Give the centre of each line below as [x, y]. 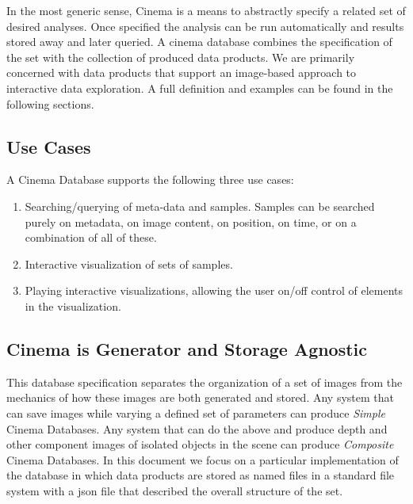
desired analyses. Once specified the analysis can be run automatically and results [205, 26]
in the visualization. [73, 305]
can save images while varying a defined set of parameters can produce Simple [196, 412]
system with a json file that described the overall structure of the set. [175, 490]
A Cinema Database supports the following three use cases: [150, 179]
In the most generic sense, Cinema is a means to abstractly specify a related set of [206, 10]
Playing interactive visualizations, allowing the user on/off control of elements [214, 290]
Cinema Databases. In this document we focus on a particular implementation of [203, 459]
